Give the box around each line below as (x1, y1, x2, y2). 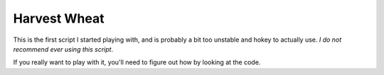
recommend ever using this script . (13, 45, 114, 53)
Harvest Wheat (13, 11, 105, 26)
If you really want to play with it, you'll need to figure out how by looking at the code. (13, 58, 261, 67)
